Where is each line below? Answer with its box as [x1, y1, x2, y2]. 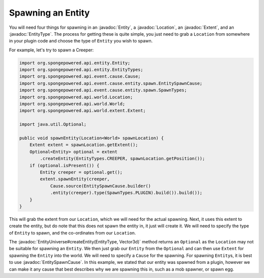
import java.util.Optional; [19, 122, 87, 127]
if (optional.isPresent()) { [29, 163, 100, 168]
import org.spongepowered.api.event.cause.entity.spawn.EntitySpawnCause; [19, 81, 203, 86]
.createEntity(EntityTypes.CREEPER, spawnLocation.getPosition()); [40, 156, 205, 161]
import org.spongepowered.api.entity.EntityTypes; [19, 67, 144, 73]
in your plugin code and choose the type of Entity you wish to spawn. [9, 38, 153, 44]
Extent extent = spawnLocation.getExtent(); [29, 142, 138, 148]
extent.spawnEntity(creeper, [40, 176, 110, 182]
